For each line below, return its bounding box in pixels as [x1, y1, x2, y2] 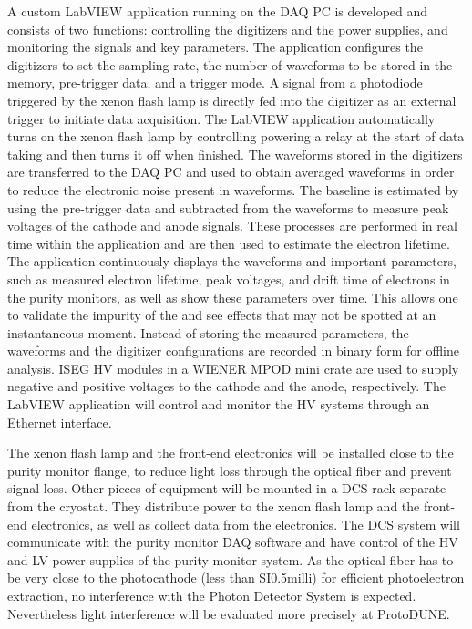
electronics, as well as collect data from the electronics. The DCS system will [31, 514, 460, 533]
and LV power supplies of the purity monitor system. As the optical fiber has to [7, 550, 454, 569]
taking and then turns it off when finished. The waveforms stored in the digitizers [7, 144, 463, 163]
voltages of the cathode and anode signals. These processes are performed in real [7, 216, 457, 235]
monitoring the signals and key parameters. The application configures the [7, 37, 423, 57]
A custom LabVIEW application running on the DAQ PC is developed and [7, 2, 428, 20]
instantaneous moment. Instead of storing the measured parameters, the [7, 323, 409, 342]
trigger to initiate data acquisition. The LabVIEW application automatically [7, 108, 436, 128]
